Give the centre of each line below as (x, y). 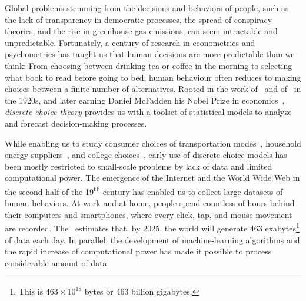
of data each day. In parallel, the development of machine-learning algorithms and (152, 239)
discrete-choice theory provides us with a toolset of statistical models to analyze (148, 112)
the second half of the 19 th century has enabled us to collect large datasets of (144, 190)
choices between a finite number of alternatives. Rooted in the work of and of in (153, 89)
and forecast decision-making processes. (76, 123)
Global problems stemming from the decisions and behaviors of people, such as (147, 8)
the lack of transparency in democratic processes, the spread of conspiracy (139, 19)
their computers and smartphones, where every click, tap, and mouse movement (149, 214)
